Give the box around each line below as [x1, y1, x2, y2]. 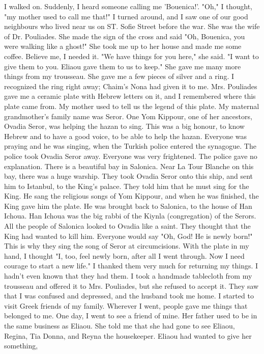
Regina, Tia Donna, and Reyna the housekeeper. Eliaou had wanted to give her [4, 330, 252, 341]
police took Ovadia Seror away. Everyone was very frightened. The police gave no [4, 150, 257, 161]
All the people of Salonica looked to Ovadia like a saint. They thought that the [4, 221, 251, 231]
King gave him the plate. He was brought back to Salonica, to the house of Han [4, 200, 252, 211]
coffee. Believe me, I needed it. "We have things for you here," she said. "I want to [4, 50, 259, 61]
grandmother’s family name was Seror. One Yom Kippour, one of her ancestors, [4, 111, 252, 121]
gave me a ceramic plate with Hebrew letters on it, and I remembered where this [4, 91, 256, 101]
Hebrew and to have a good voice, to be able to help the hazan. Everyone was [4, 130, 247, 141]
